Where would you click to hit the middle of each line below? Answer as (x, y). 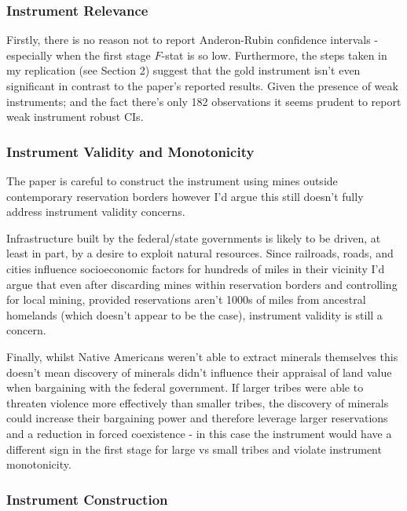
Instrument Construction (87, 499)
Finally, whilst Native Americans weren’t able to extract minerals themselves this (202, 356)
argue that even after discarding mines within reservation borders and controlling (202, 284)
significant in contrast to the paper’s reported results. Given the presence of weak (202, 86)
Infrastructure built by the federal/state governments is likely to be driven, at (194, 237)
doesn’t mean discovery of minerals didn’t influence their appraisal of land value (199, 372)
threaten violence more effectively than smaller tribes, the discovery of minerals (198, 402)
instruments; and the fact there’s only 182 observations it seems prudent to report (204, 101)
